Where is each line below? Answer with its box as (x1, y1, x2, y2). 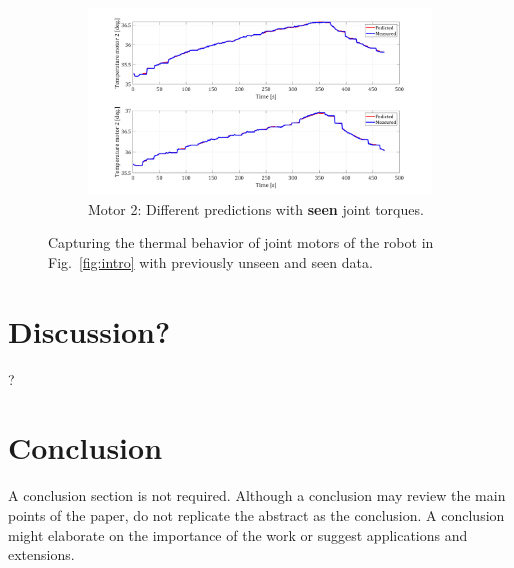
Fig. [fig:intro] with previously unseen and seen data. (48, 251, 373, 272)
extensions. (8, 544, 75, 565)
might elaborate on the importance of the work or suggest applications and (8, 524, 468, 545)
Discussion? (8, 310, 171, 351)
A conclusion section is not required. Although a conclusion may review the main (8, 485, 506, 506)
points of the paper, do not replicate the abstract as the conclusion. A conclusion (8, 504, 505, 525)
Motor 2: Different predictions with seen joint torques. (88, 198, 424, 219)
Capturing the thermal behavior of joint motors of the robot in (48, 232, 434, 253)
